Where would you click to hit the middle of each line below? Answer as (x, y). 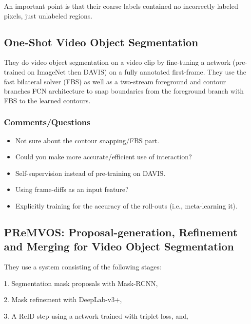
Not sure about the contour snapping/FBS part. (87, 140)
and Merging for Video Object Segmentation (119, 246)
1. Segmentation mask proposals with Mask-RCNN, (81, 283)
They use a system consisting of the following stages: (83, 267)
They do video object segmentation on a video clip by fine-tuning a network (117, 62)
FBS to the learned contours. (47, 100)
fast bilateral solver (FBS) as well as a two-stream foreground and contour (115, 81)
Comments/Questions (47, 122)
